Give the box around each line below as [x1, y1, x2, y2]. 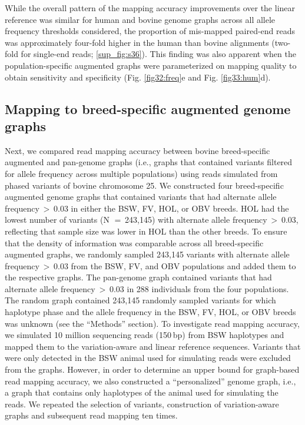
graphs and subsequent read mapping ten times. [5, 409, 178, 421]
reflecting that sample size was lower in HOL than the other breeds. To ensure [5, 225, 287, 237]
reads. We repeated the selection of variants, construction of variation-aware [5, 397, 279, 410]
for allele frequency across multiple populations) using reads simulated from [5, 167, 278, 179]
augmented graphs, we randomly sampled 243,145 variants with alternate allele [5, 248, 290, 260]
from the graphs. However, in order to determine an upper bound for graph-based [5, 363, 300, 376]
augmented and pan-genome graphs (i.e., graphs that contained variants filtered [5, 156, 293, 168]
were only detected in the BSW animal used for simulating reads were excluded [5, 352, 291, 364]
